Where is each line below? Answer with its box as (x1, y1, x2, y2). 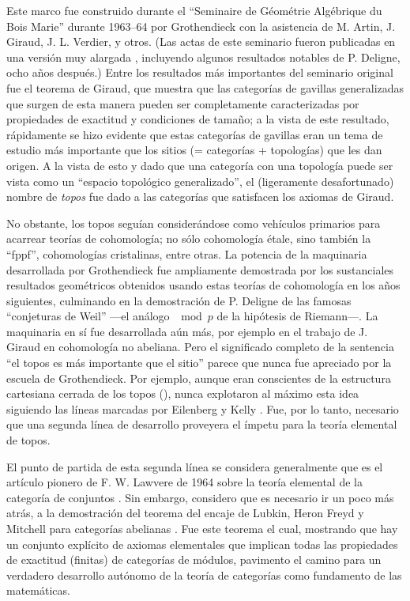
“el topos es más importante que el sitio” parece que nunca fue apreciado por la (6, 354, 392, 371)
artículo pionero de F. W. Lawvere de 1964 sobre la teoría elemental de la (6, 474, 363, 490)
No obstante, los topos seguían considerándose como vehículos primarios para (6, 214, 381, 231)
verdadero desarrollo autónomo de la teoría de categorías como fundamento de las (6, 566, 402, 583)
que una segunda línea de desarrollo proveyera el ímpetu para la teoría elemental (6, 416, 397, 433)
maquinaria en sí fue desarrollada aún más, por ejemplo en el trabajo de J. (6, 323, 368, 339)
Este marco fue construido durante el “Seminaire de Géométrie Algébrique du (6, 2, 382, 18)
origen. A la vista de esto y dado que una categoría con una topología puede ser (6, 157, 393, 173)
